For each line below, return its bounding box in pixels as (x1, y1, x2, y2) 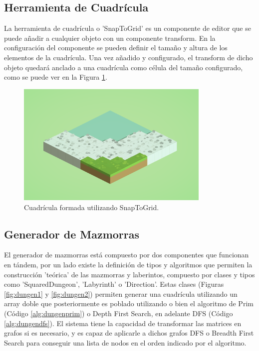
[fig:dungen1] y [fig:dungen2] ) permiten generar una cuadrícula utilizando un (4, 288, 238, 299)
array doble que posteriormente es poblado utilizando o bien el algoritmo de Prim (4, 298, 254, 309)
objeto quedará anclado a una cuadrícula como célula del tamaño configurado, (4, 62, 243, 72)
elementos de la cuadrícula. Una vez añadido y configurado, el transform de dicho (4, 52, 253, 62)
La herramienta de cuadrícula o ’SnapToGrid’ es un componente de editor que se (4, 23, 251, 33)
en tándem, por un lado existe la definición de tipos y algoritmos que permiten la (4, 259, 253, 269)
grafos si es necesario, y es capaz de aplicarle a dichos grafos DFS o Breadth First (4, 328, 254, 338)
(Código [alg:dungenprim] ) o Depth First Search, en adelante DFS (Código (4, 308, 233, 318)
